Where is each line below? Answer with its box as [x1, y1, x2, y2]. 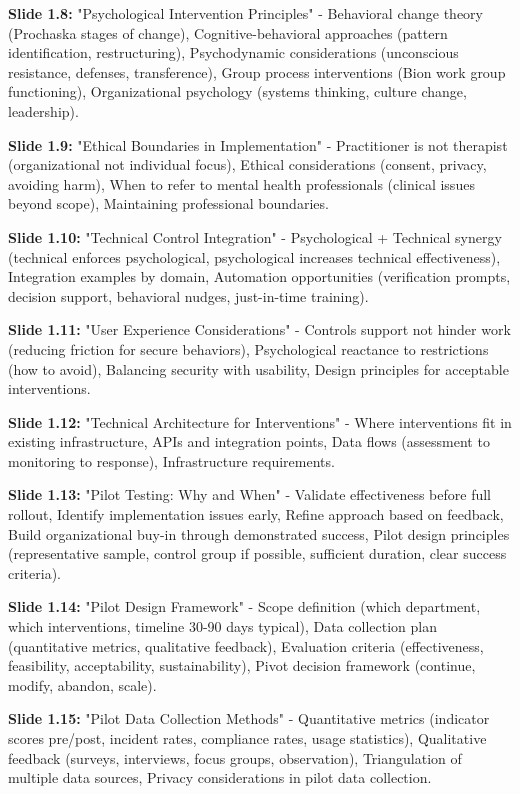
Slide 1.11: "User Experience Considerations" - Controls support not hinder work [8, 319, 511, 340]
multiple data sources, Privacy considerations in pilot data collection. [8, 767, 432, 788]
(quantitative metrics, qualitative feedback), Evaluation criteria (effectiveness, [8, 635, 484, 656]
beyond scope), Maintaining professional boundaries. [8, 193, 329, 214]
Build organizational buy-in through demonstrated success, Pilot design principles [8, 523, 510, 544]
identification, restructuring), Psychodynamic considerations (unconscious [8, 42, 459, 63]
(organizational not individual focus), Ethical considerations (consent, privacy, [8, 154, 487, 175]
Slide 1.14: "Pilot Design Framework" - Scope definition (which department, [8, 596, 481, 617]
